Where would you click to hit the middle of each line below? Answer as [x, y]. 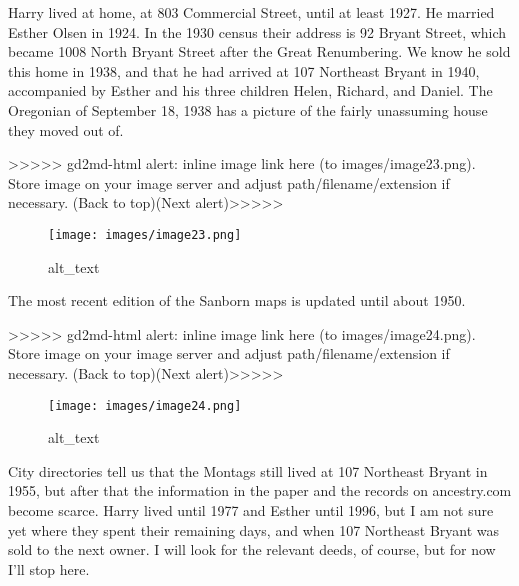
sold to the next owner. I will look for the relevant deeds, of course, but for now [252, 549]
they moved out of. [66, 129]
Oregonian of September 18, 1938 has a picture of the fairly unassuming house [248, 109]
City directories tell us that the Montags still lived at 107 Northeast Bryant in [248, 470]
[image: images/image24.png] [145, 405]
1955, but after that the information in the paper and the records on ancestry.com [260, 490]
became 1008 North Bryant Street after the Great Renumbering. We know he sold [259, 51]
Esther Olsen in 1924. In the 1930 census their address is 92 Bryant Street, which [257, 31]
